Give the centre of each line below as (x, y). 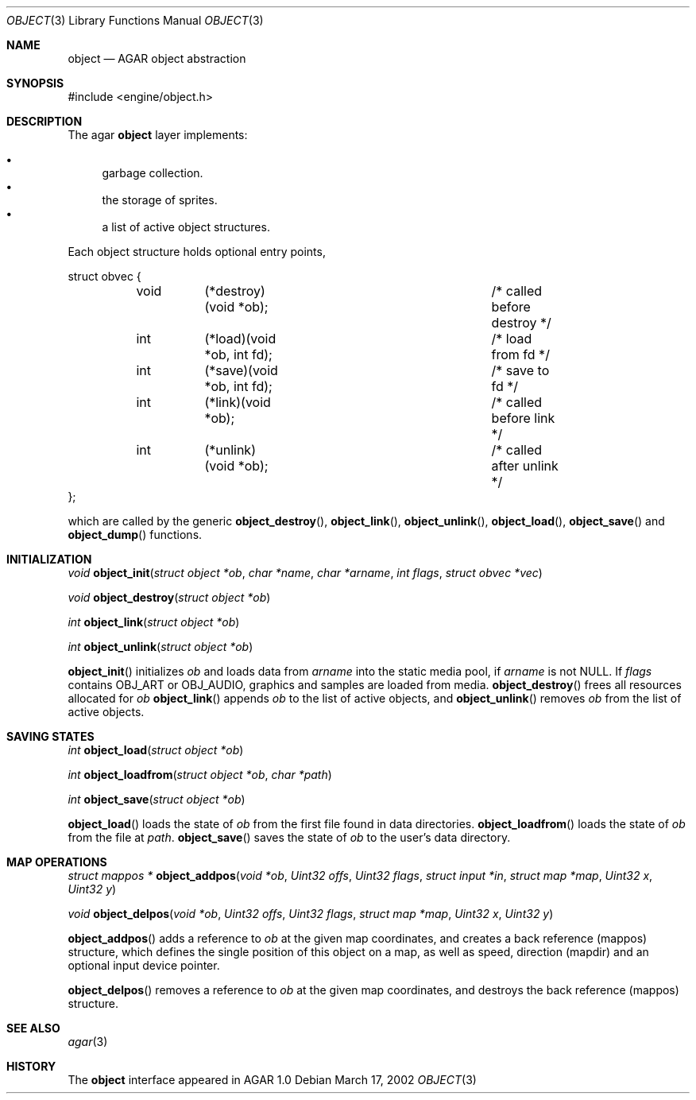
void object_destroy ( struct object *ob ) (169, 597)
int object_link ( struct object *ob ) (154, 622)
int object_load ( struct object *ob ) (156, 750)
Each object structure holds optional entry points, (197, 252)
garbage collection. (153, 173)
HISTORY (31, 1066)
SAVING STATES (50, 736)
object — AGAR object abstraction (157, 58)
